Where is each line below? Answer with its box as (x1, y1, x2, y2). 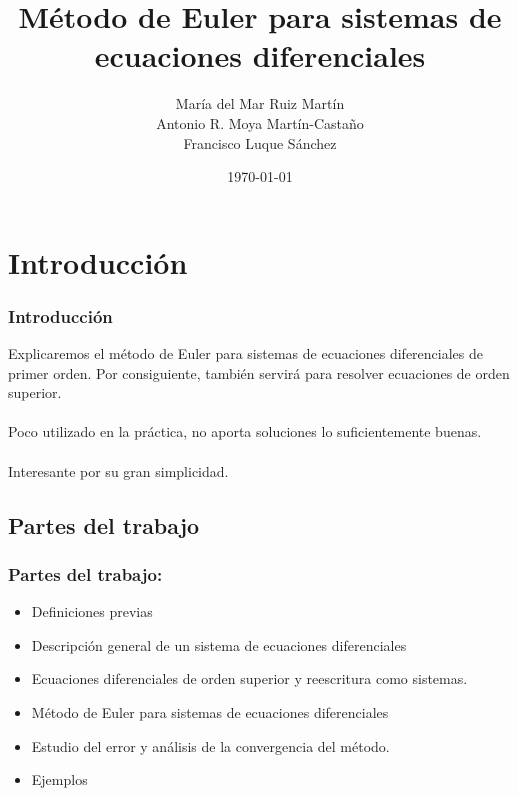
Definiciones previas (31, 601, 153, 622)
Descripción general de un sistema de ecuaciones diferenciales (31, 634, 407, 655)
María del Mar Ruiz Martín (175, 93, 345, 114)
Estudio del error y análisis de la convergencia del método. (31, 735, 390, 756)
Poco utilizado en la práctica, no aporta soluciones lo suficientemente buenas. (8, 421, 482, 442)
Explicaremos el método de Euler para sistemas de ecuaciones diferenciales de (8, 343, 484, 364)
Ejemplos (31, 769, 88, 790)
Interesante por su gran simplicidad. (8, 460, 229, 481)
